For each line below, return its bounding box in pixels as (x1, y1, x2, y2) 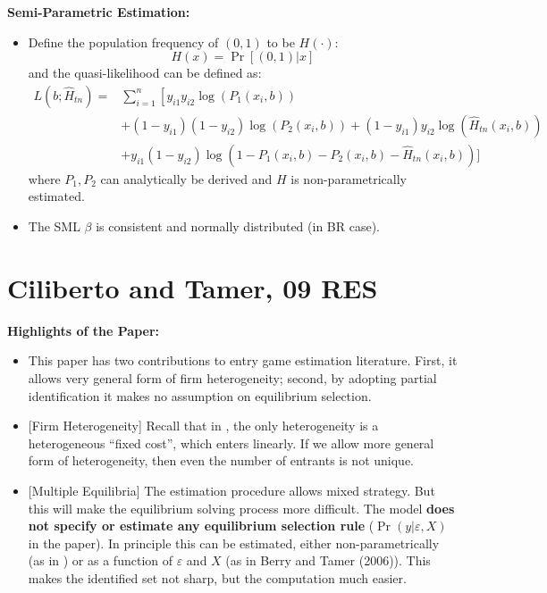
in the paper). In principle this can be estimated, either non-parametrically (28, 533, 440, 552)
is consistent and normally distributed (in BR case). (96, 217, 381, 236)
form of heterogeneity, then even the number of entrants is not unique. (28, 451, 415, 470)
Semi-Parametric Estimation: (7, 3, 190, 21)
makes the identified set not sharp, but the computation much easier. (28, 568, 407, 587)
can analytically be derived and (100, 169, 273, 188)
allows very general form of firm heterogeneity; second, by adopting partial (28, 368, 437, 387)
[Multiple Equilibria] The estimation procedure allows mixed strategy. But (28, 480, 435, 499)
